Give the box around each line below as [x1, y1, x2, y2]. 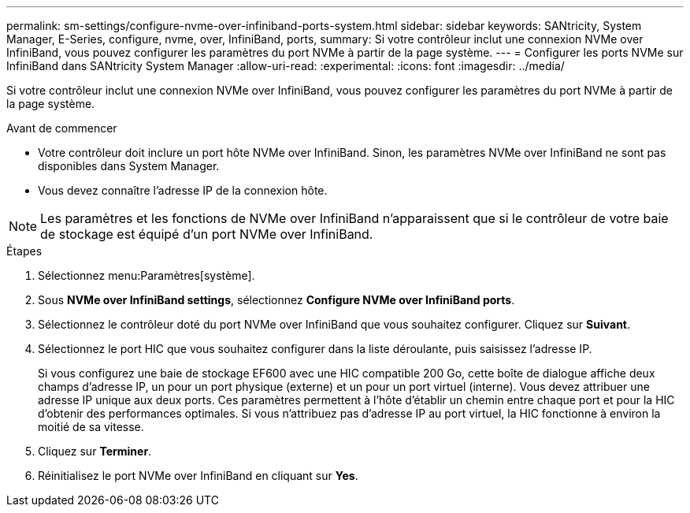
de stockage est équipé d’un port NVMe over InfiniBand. [40, 226, 373, 242]
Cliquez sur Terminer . [38, 444, 152, 458]
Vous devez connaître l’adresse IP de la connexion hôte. [38, 184, 328, 197]
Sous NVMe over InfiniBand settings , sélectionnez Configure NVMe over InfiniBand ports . [38, 293, 515, 307]
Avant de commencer [6, 121, 117, 135]
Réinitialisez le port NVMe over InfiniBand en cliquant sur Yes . [38, 469, 358, 482]
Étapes [6, 244, 43, 258]
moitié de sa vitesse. [38, 420, 144, 433]
